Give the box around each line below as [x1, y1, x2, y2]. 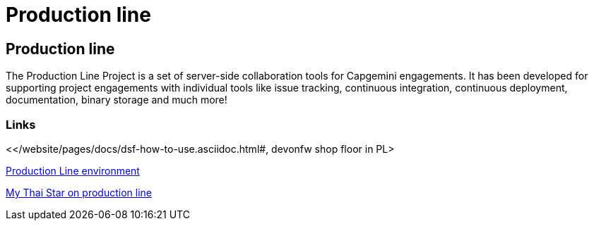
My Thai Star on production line [6, 186, 152, 199]
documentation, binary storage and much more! [6, 94, 227, 106]
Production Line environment [6, 164, 140, 177]
